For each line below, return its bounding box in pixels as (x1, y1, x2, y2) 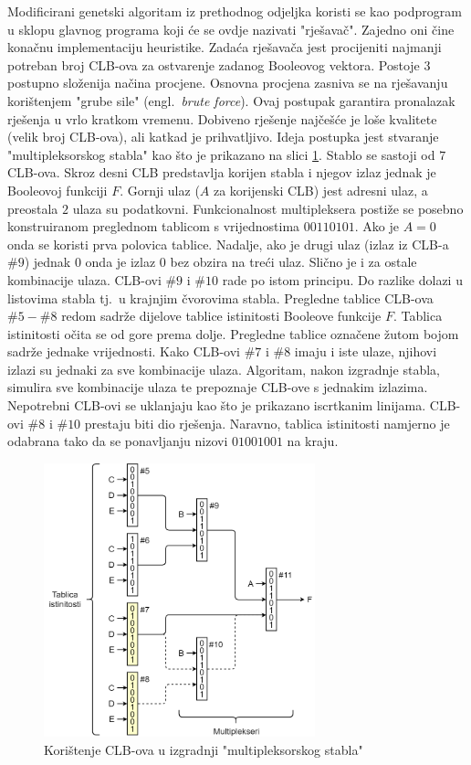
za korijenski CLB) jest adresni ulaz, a (213, 180, 428, 199)
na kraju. (287, 431, 339, 451)
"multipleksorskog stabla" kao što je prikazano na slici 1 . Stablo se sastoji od (7, 144, 435, 164)
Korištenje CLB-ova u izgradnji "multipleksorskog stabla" (44, 739, 363, 759)
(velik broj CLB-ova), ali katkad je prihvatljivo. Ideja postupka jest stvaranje (7, 127, 439, 146)
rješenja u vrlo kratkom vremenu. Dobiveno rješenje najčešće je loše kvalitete (7, 109, 437, 128)
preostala (7, 198, 58, 218)
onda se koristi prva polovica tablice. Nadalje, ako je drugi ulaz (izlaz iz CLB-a (7, 234, 449, 253)
